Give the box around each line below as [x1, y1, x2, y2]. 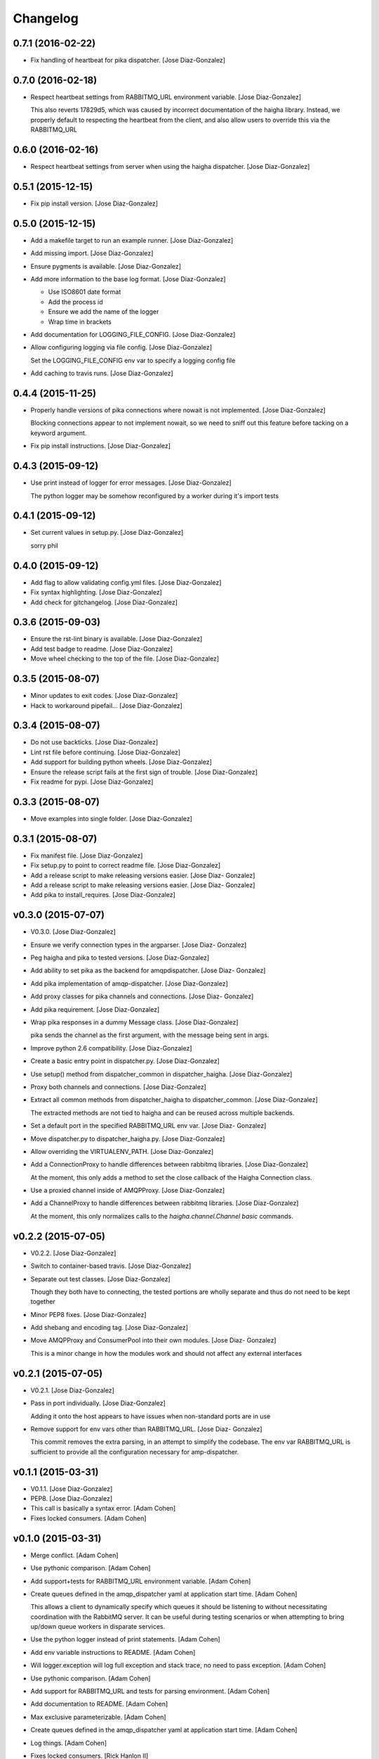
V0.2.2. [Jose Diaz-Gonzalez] [30, 1249, 117, 1257]
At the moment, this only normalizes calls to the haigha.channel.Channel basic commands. [30, 1212, 294, 1220]
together [30, 1297, 55, 1306]
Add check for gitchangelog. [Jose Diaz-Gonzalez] [30, 598, 178, 607]
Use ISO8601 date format [48, 288, 121, 296]
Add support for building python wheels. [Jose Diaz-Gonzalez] [30, 758, 212, 766]
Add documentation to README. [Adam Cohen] [30, 1700, 168, 1708]
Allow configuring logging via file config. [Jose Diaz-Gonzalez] [30, 343, 213, 352]
